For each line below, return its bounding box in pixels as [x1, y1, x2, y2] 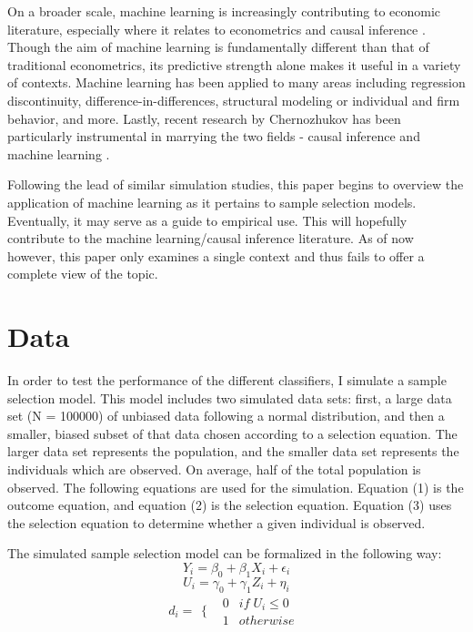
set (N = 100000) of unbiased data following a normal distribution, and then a [7, 406, 445, 425]
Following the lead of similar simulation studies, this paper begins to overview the [7, 175, 464, 194]
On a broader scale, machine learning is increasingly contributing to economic [7, 2, 441, 20]
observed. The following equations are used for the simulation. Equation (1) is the [7, 477, 464, 496]
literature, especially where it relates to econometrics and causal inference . [7, 19, 426, 38]
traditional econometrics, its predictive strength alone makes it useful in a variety [7, 55, 461, 74]
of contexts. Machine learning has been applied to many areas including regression [7, 73, 466, 92]
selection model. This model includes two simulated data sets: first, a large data [7, 388, 452, 407]
